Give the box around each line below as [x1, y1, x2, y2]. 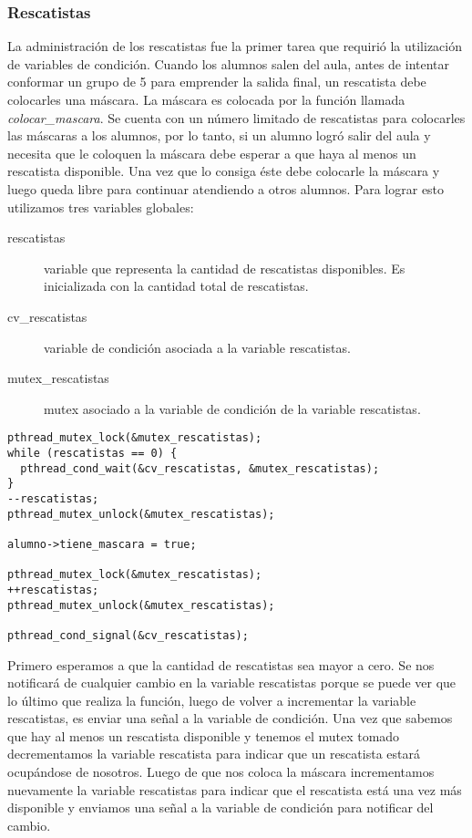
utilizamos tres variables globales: [7, 197, 194, 216]
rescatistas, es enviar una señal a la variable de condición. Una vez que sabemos [7, 709, 453, 728]
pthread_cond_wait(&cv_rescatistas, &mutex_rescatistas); [20, 461, 380, 475]
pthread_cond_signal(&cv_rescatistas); [7, 628, 249, 642]
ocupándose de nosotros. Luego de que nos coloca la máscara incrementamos [7, 762, 435, 781]
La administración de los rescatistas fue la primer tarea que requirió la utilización [7, 36, 463, 56]
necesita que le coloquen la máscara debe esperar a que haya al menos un [7, 143, 416, 162]
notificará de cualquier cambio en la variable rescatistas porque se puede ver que [7, 673, 457, 692]
